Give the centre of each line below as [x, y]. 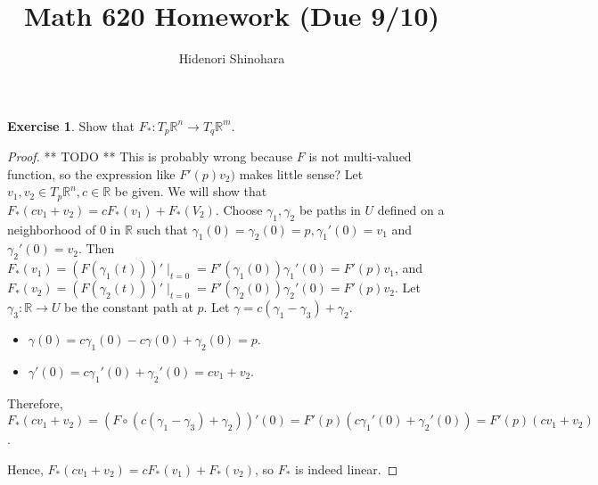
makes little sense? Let [301, 173]
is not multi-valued [360, 156]
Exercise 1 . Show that [71, 125]
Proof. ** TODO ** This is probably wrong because [150, 156]
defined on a [411, 209]
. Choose [239, 209]
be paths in [330, 209]
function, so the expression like [91, 173]
